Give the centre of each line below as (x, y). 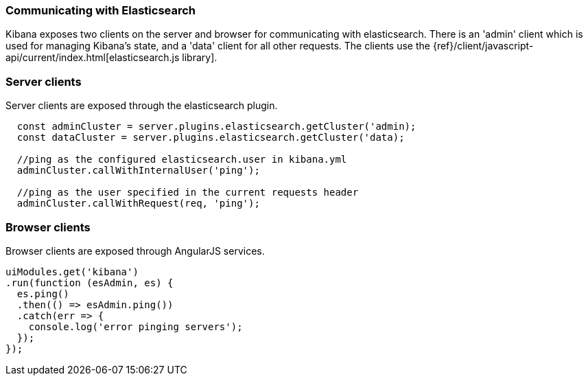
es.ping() (43, 293)
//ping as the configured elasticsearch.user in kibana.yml (182, 160)
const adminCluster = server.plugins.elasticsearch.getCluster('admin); (216, 127)
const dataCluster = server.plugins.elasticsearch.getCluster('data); (211, 138)
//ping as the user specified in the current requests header (188, 193)
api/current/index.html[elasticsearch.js (93, 58)
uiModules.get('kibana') (72, 272)
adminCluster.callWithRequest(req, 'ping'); (138, 204)
